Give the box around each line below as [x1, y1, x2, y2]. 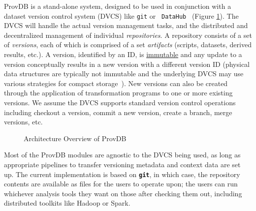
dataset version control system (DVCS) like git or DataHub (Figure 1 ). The [4, 10, 239, 21]
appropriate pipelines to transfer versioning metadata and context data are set [4, 159, 241, 169]
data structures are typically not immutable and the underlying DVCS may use [4, 68, 244, 79]
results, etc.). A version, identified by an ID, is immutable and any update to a [4, 49, 242, 60]
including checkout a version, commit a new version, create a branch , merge [4, 107, 232, 117]
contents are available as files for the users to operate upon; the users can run [4, 179, 238, 189]
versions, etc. [4, 117, 43, 127]
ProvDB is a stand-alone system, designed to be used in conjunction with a [4, 1, 231, 11]
